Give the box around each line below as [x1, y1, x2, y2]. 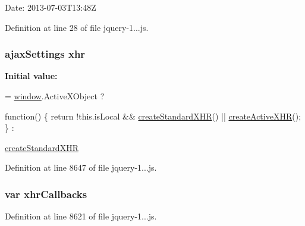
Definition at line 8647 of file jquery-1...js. [5, 161, 157, 174]
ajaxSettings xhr [5, 46, 86, 61]
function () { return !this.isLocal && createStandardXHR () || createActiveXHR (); [5, 109, 301, 122]
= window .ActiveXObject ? [5, 90, 105, 102]
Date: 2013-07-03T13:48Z [5, 1, 96, 13]
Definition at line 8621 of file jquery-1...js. [5, 210, 157, 222]
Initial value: [5, 70, 58, 82]
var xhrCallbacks [5, 186, 87, 201]
